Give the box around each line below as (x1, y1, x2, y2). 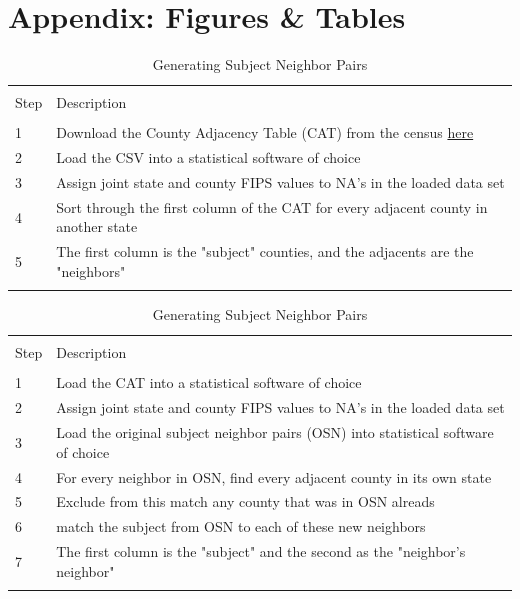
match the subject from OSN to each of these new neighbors (56, 516, 426, 537)
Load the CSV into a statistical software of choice (56, 147, 361, 168)
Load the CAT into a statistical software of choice (56, 372, 362, 393)
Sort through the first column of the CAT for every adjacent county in (56, 196, 488, 217)
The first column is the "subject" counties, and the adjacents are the (56, 241, 474, 262)
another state (56, 216, 138, 237)
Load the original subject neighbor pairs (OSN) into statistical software (56, 422, 494, 443)
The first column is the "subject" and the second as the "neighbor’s (56, 541, 466, 562)
